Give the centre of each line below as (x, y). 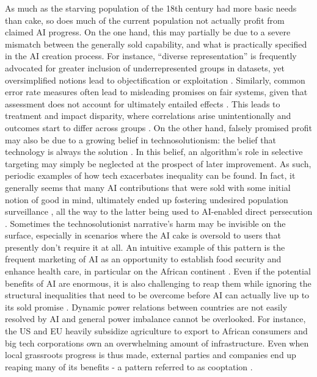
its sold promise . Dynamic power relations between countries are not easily (146, 307)
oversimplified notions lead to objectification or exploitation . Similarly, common (155, 80)
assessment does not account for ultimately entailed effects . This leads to (143, 103)
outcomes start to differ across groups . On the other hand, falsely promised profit (158, 127)
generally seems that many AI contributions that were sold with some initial (148, 187)
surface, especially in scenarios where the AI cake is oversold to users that (143, 235)
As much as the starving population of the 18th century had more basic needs (151, 8)
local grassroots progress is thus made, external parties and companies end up (151, 355)
